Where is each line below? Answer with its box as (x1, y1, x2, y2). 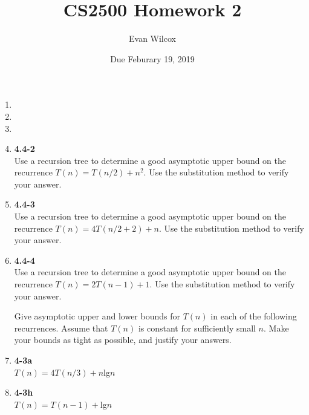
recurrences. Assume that (14, 321, 108, 334)
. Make (263, 321, 289, 334)
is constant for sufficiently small (138, 321, 256, 334)
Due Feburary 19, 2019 (110, 52, 195, 65)
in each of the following (210, 310, 297, 322)
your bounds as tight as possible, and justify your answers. (14, 333, 232, 346)
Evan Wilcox (129, 32, 176, 45)
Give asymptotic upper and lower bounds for (14, 310, 180, 322)
